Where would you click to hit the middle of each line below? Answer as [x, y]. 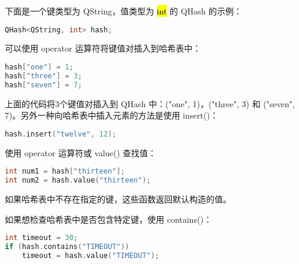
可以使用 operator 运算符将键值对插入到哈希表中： [103, 48]
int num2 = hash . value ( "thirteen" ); [78, 180]
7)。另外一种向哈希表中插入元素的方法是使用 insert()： [112, 115]
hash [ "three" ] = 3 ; [43, 76]
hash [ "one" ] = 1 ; [39, 67]
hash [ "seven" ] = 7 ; [43, 85]
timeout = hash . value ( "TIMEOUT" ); [90, 256]
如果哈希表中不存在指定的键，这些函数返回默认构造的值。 [118, 199]
